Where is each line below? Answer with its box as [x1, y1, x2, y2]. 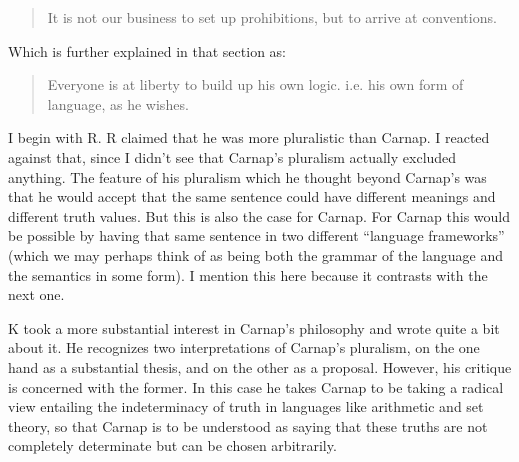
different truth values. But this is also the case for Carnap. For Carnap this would [8, 205, 510, 226]
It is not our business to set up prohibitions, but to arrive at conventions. [47, 7, 497, 27]
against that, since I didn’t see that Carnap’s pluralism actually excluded [8, 146, 457, 167]
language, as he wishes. [47, 93, 189, 114]
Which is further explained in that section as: [8, 40, 286, 61]
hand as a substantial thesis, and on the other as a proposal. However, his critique [8, 356, 512, 377]
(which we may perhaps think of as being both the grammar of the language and [8, 244, 503, 265]
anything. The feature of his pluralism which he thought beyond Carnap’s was [8, 166, 487, 187]
